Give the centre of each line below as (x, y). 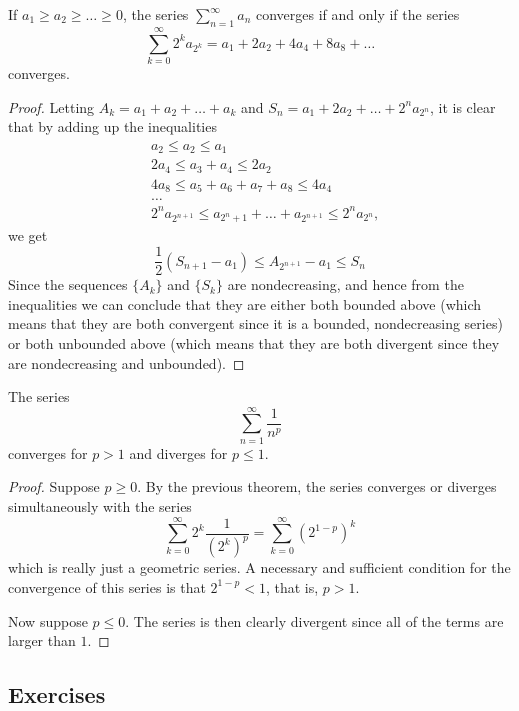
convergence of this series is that (107, 586)
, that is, (292, 586)
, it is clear (463, 106)
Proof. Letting (51, 106)
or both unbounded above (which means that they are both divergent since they (254, 342)
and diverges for (178, 452)
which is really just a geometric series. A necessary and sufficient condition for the (259, 567)
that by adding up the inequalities (112, 126)
